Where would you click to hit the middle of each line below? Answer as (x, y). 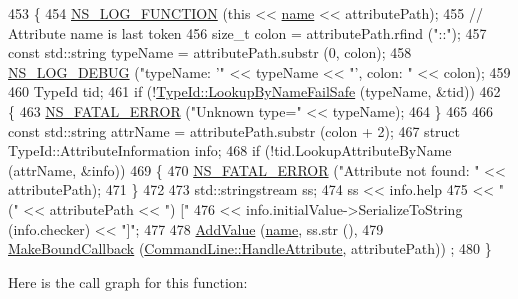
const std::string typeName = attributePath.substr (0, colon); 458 (210, 52)
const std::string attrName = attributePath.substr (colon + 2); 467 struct (234, 130)
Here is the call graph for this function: (128, 281)
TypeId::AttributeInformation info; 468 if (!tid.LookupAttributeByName (230, 150)
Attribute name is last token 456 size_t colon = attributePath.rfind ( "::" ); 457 (247, 32)
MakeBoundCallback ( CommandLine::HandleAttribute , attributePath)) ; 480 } (250, 248)
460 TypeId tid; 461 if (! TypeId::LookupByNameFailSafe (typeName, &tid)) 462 (254, 91)
